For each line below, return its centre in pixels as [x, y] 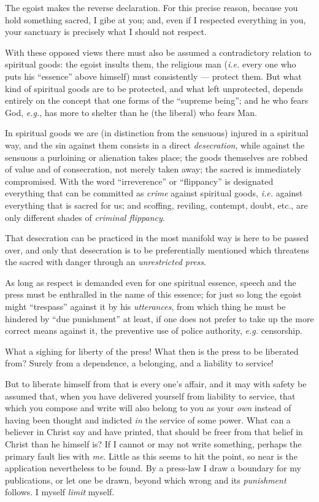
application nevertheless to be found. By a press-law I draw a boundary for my [153, 468]
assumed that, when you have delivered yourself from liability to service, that [150, 396]
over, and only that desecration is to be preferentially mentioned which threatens [157, 249]
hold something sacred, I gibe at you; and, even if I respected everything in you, [156, 19]
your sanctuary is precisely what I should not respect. [106, 32]
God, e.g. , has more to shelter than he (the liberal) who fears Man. [131, 112]
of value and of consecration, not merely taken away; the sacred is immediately [153, 169]
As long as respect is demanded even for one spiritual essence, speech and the [151, 282]
